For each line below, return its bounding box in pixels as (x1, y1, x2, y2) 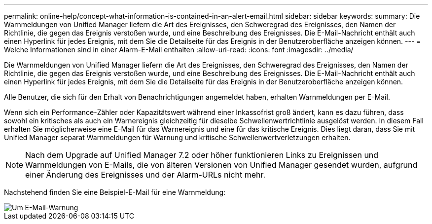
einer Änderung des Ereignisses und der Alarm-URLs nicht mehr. (25, 170, 266, 180)
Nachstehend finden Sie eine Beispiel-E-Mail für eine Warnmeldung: (4, 188, 226, 196)
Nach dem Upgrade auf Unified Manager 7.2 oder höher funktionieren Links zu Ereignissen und (25, 150, 379, 160)
